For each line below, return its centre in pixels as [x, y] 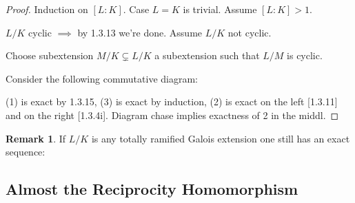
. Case [136, 9]
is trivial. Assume [220, 9]
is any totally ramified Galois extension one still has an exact [221, 138]
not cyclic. [250, 32]
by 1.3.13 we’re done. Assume [140, 32]
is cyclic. [305, 55]
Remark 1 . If [36, 138]
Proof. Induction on [47, 9]
